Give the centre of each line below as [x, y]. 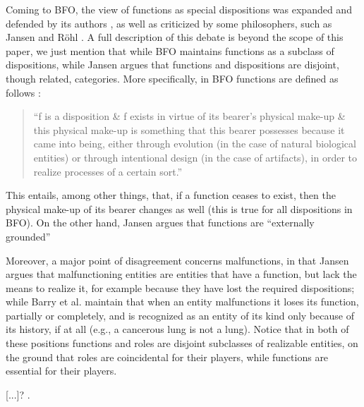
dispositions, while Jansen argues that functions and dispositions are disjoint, [172, 65]
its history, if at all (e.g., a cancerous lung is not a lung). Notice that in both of [177, 329]
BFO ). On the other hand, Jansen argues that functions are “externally [160, 223]
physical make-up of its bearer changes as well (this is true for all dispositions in [179, 208]
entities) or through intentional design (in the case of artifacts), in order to [195, 157]
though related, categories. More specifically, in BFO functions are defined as [172, 78]
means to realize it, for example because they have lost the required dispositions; [180, 287]
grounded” [28, 236]
